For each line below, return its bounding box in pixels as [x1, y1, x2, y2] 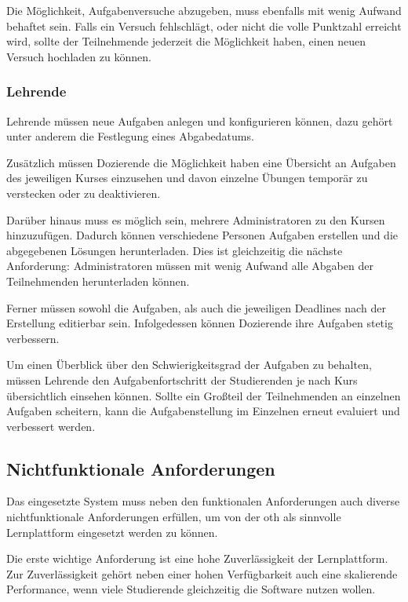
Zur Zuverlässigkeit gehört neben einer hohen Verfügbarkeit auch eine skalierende [6, 565, 398, 582]
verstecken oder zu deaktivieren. [6, 184, 161, 201]
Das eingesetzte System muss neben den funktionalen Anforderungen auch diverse [6, 493, 400, 509]
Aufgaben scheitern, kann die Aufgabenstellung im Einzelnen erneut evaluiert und [6, 403, 400, 419]
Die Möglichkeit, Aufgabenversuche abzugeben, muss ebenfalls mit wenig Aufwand [6, 2, 402, 18]
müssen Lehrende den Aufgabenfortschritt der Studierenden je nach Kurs [6, 371, 358, 388]
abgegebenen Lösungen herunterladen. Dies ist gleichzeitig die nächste [6, 242, 343, 258]
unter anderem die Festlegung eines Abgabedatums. [6, 128, 254, 144]
